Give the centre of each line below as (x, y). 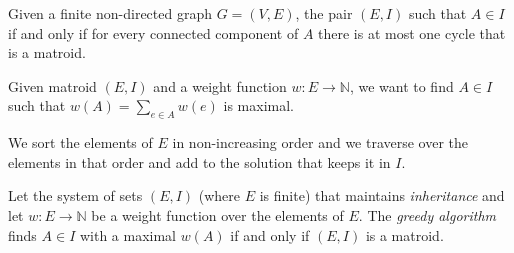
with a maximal (128, 234)
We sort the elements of (80, 142)
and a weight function (220, 85)
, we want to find (401, 85)
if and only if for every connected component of (153, 32)
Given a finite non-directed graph (110, 13)
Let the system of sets (75, 195)
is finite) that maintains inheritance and (382, 195)
